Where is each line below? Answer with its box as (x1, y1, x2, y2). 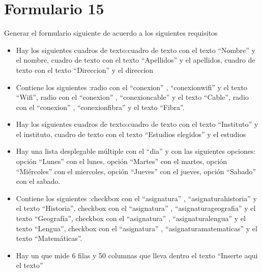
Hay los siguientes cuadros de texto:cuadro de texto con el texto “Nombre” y (16, 44, 255, 55)
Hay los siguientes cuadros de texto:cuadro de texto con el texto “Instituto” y (16, 119, 258, 129)
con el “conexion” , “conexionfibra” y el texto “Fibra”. (16, 101, 185, 112)
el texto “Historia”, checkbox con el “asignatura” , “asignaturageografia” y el (16, 203, 256, 213)
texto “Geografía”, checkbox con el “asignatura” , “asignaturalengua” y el (16, 213, 246, 224)
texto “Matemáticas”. (16, 233, 82, 243)
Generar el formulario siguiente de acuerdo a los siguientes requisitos (4, 28, 218, 38)
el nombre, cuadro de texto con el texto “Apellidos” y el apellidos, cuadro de (16, 55, 255, 65)
